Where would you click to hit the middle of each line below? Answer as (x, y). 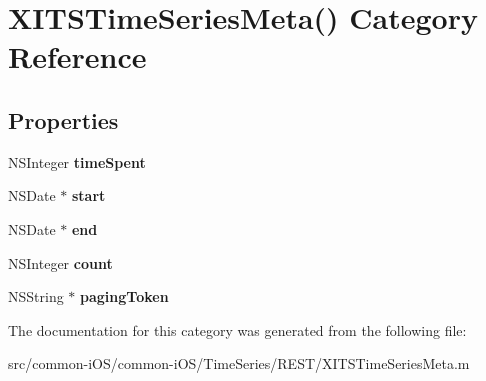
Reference (77, 56)
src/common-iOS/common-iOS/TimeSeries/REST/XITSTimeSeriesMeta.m (239, 363)
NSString (36, 296)
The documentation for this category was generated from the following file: (237, 329)
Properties (63, 119)
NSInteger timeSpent (77, 161)
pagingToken (124, 296)
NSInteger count (60, 262)
